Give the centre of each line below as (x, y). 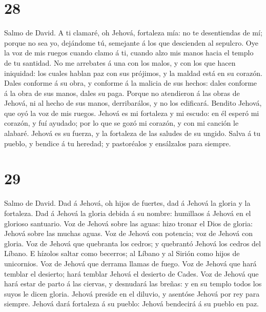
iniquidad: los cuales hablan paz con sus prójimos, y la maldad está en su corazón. (133, 73)
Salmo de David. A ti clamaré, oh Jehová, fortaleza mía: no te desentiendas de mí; (133, 33)
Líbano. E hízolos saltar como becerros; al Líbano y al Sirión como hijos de (122, 253)
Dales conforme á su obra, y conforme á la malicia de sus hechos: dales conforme (131, 83)
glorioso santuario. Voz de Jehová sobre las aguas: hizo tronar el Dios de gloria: (128, 223)
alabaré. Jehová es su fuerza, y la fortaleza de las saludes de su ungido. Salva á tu (132, 133)
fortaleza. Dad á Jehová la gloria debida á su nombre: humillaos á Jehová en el (128, 213)
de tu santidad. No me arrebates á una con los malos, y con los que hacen (120, 62)
